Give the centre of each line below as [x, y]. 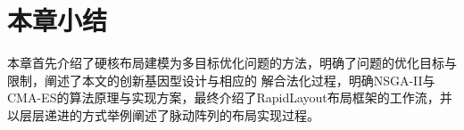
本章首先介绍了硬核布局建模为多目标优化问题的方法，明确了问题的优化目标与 [232, 63]
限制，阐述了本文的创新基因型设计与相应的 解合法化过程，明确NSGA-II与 [221, 80]
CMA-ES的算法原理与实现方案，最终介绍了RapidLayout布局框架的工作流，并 [230, 97]
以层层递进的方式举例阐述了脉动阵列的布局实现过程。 [163, 114]
